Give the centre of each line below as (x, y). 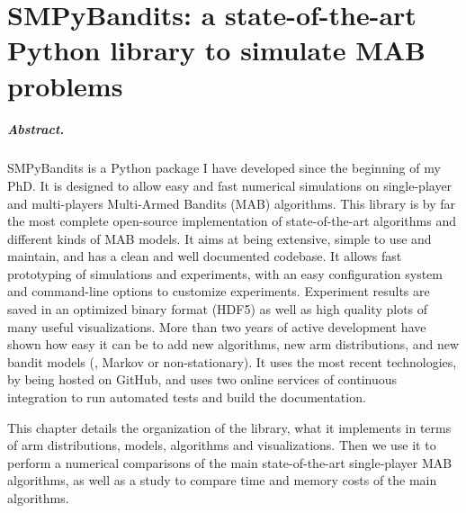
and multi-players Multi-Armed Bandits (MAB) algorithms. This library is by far (232, 203)
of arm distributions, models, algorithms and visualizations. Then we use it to (222, 445)
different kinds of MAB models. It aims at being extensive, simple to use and (220, 238)
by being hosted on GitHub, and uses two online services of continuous (202, 379)
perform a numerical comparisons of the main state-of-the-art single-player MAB (230, 462)
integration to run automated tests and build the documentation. (187, 397)
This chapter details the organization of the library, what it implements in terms (229, 427)
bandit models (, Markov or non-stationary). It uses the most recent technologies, (232, 361)
